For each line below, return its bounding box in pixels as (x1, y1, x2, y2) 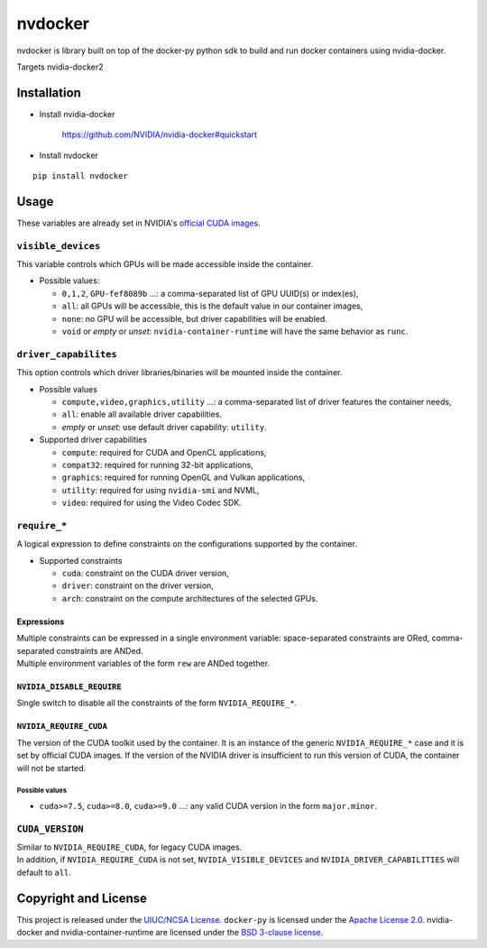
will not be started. (16, 762, 87, 773)
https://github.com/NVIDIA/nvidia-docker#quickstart (61, 129, 257, 140)
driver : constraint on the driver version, (61, 580, 214, 591)
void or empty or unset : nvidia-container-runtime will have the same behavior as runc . (61, 326, 409, 337)
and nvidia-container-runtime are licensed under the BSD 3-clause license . (44, 927, 324, 938)
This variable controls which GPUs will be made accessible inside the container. (16, 259, 314, 270)
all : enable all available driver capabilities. (61, 409, 223, 419)
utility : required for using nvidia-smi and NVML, (61, 484, 261, 495)
